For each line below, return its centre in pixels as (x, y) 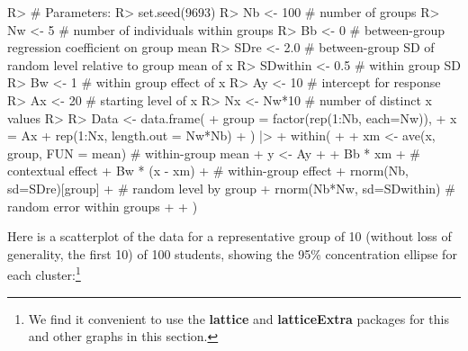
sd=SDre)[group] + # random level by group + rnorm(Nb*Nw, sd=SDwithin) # (231, 188)
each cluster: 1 (44, 273)
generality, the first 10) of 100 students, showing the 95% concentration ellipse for (232, 253)
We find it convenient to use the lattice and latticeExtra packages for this (238, 318)
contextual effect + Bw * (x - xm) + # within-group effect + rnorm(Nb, (208, 171)
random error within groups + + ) (103, 206)
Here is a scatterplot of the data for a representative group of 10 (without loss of (229, 236)
